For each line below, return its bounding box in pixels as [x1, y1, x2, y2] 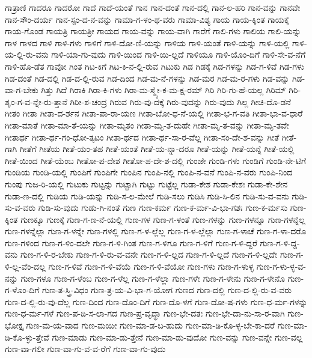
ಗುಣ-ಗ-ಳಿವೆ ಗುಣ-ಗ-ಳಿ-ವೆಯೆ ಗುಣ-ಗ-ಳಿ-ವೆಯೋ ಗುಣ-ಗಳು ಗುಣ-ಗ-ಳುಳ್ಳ [48, 260, 254, 273]
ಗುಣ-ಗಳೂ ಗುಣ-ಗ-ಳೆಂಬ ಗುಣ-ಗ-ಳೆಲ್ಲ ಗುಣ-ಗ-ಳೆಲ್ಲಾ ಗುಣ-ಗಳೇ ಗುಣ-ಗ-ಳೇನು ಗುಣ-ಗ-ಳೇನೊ [20, 272, 285, 284]
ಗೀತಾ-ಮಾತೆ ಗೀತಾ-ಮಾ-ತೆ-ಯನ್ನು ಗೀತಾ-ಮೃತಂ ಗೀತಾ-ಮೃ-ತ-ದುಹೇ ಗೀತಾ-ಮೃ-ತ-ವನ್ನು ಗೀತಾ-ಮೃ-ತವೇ [5, 118, 289, 131]
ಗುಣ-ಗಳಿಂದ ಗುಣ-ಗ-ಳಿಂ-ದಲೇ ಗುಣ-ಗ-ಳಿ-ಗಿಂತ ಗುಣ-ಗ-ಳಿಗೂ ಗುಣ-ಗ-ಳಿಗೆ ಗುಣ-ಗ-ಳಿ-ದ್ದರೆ [5, 236, 257, 249]
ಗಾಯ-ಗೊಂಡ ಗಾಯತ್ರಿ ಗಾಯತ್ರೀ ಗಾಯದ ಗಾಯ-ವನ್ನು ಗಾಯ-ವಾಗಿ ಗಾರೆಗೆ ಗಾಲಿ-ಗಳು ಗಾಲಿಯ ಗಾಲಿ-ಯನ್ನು [5, 25, 301, 37]
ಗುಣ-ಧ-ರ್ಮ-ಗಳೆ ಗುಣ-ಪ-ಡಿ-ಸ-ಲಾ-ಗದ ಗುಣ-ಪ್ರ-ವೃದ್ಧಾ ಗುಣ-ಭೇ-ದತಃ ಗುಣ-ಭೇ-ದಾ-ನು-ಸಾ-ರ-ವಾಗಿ [5, 307, 285, 320]
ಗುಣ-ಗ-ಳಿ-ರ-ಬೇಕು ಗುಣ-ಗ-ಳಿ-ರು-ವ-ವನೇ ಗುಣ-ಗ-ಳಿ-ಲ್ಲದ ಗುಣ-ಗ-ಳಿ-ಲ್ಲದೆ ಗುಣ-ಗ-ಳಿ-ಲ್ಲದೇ [20, 248, 278, 261]
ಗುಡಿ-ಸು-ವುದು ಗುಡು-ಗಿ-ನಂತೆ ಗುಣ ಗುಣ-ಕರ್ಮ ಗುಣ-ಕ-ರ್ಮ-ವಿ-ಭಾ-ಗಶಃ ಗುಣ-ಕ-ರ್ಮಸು [38, 201, 288, 214]
